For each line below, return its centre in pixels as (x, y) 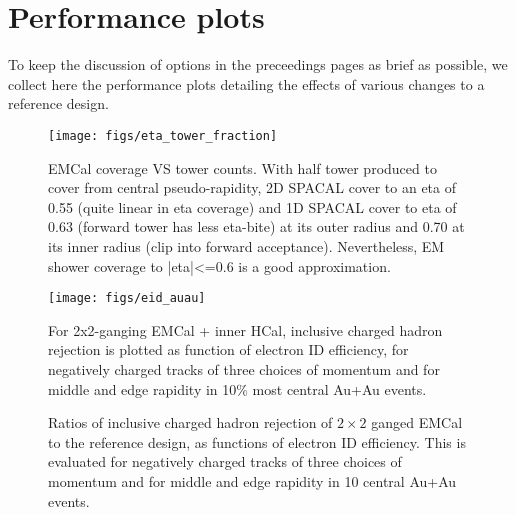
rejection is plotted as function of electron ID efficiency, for (228, 349)
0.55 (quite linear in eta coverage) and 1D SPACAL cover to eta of (252, 206)
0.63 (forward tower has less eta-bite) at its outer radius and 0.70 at (256, 226)
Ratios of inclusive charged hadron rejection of (190, 422)
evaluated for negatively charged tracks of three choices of (225, 461)
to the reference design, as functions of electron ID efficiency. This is (257, 441)
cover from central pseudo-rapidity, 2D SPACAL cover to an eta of (252, 187)
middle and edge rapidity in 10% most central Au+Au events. (237, 388)
